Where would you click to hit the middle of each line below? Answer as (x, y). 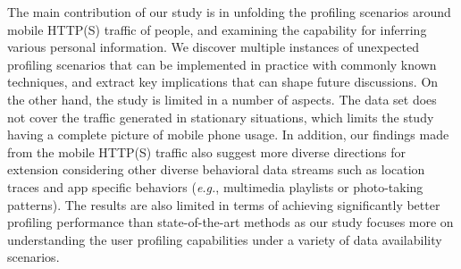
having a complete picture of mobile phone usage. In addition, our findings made (228, 134)
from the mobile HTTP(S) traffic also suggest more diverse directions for (207, 151)
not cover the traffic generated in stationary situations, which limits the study (221, 117)
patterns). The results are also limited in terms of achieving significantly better (224, 204)
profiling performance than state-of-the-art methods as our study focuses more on (230, 222)
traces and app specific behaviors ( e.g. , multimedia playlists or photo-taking (215, 186)
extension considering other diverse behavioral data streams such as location (216, 169)
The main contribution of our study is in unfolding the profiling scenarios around (229, 12)
